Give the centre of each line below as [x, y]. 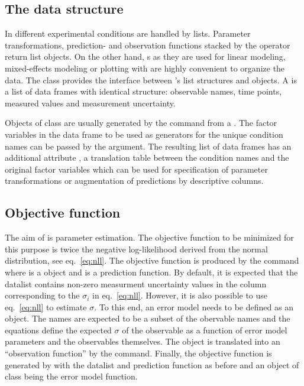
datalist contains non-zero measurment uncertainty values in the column [136, 283]
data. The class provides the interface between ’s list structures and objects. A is [151, 80]
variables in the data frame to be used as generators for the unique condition [144, 134]
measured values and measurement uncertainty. [90, 103]
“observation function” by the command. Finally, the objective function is [138, 353]
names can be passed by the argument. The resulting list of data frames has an [148, 146]
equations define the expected [58, 330]
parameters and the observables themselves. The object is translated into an [143, 341]
